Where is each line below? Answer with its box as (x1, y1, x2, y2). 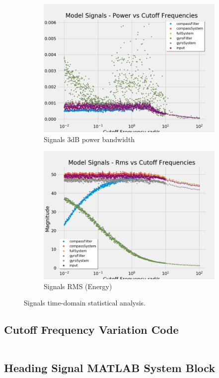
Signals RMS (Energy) (44, 281, 112, 291)
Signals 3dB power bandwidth (44, 134, 135, 144)
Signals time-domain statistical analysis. (24, 298, 146, 308)
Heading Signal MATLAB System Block (4, 360, 216, 375)
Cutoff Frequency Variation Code (4, 322, 179, 337)
